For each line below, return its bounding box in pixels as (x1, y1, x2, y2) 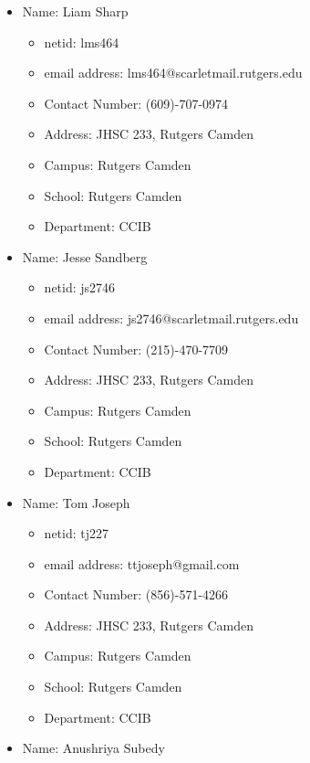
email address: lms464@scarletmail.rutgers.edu (44, 63, 303, 82)
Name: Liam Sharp (22, 2, 129, 20)
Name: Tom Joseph (22, 493, 130, 512)
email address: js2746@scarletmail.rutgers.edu (44, 308, 299, 327)
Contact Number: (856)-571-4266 (44, 585, 229, 604)
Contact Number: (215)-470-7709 (44, 339, 229, 358)
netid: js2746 (44, 278, 116, 297)
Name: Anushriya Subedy (22, 738, 165, 758)
